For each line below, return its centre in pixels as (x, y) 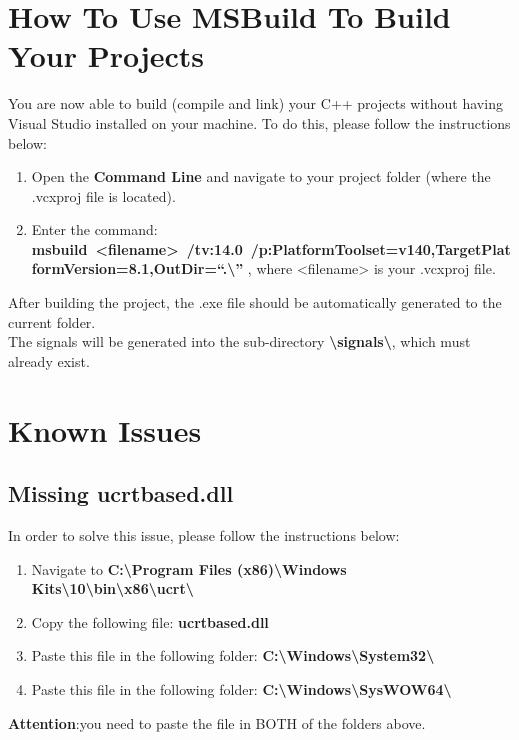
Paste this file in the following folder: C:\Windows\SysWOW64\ (241, 688)
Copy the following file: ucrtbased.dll (150, 621)
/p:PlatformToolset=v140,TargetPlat (380, 248)
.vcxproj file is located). (103, 195)
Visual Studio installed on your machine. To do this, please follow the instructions (259, 122)
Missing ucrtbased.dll (121, 493)
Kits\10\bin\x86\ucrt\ (112, 588)
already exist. (49, 360)
